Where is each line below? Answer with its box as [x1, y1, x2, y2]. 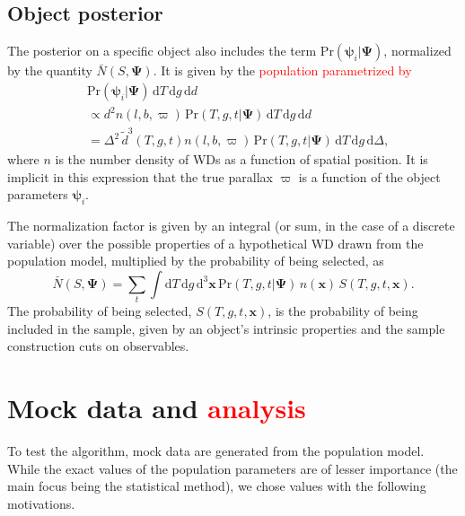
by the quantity [7, 61, 92, 80]
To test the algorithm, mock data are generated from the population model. [7, 442, 425, 460]
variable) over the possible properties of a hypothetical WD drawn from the [7, 233, 424, 252]
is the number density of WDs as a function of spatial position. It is [55, 150, 428, 169]
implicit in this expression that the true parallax [7, 167, 273, 186]
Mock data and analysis [7, 389, 306, 426]
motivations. [7, 494, 75, 512]
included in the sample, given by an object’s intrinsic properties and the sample [7, 319, 445, 337]
